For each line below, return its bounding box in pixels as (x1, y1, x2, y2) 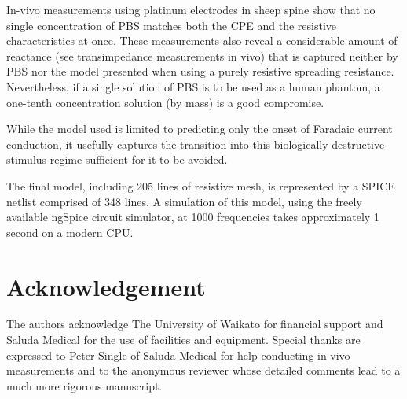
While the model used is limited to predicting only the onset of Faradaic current (6, 120, 393, 137)
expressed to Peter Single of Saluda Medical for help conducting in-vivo (6, 346, 350, 363)
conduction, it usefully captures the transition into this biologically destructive (6, 135, 385, 152)
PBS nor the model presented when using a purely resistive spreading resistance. (6, 63, 394, 79)
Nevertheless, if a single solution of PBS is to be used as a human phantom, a (6, 78, 380, 94)
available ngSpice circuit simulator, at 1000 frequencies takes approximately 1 (6, 209, 379, 225)
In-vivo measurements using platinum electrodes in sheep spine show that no (6, 2, 376, 17)
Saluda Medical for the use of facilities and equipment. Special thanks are (6, 331, 361, 348)
